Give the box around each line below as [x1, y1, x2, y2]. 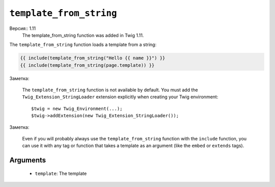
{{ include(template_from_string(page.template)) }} [20, 62, 155, 68]
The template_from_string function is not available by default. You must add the [22, 87, 198, 93]
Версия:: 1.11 [9, 25, 36, 31]
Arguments [9, 156, 46, 165]
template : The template [35, 170, 87, 176]
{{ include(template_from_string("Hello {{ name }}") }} [20, 55, 166, 61]
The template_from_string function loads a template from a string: [9, 42, 157, 48]
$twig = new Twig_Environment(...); [31, 105, 123, 111]
